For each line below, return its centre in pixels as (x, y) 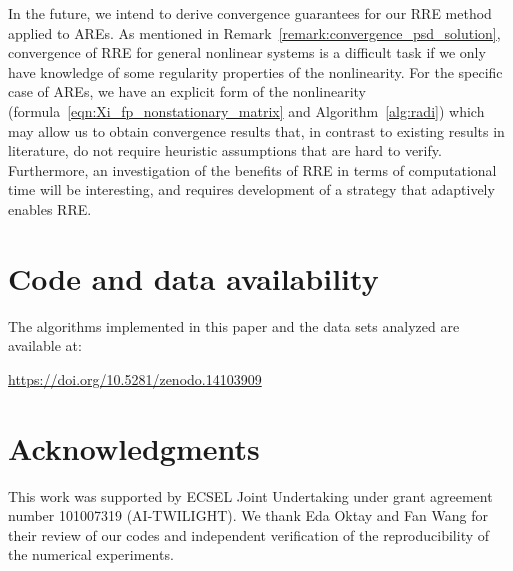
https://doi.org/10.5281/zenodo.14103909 (135, 378)
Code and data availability (193, 277)
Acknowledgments (134, 447)
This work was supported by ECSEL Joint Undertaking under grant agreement (250, 495)
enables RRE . (50, 208)
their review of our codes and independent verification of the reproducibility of (249, 534)
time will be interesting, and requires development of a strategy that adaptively (251, 189)
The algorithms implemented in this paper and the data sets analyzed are (234, 325)
